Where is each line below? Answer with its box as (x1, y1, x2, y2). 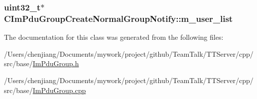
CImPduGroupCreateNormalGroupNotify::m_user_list (4, 12, 233, 24)
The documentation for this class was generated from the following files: (4, 32, 224, 42)
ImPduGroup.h (32, 58, 79, 69)
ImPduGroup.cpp (32, 85, 86, 95)
